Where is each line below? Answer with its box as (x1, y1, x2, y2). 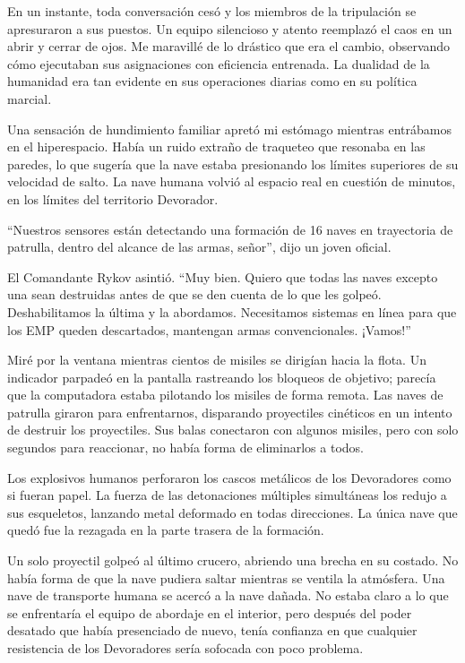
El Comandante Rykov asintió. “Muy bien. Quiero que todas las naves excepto (7, 267, 438, 286)
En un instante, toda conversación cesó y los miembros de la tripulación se (7, 2, 417, 20)
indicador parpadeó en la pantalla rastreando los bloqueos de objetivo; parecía (7, 367, 436, 386)
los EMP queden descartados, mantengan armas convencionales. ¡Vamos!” (7, 320, 411, 339)
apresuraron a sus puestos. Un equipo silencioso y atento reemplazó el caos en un (7, 19, 452, 38)
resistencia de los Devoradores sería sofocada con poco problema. (7, 639, 364, 657)
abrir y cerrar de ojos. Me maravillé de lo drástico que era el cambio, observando (7, 37, 451, 56)
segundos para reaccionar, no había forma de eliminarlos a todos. (7, 438, 364, 457)
